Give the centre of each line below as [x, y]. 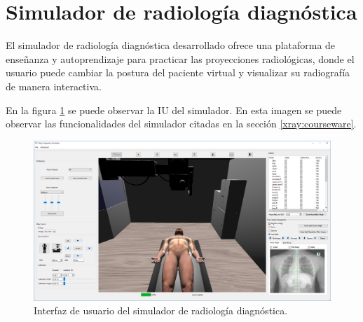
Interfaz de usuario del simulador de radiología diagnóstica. [161, 310]
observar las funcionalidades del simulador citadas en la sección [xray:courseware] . [181, 124]
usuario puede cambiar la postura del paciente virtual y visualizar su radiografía [178, 72]
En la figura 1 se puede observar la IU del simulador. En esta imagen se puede [174, 110]
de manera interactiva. [54, 86]
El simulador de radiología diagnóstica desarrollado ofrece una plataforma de [171, 45]
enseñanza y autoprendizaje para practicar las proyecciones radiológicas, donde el [180, 58]
